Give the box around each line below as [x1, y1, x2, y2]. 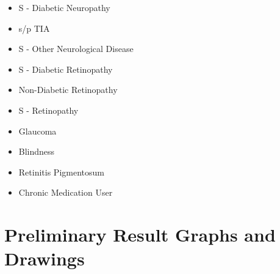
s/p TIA [18, 21, 50, 34]
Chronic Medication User [18, 186, 113, 199]
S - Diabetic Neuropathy [18, 1, 110, 13]
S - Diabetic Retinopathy [18, 62, 113, 75]
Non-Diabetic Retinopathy [18, 83, 118, 96]
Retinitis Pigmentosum [18, 165, 104, 178]
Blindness [18, 145, 55, 158]
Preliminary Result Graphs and [4, 222, 276, 247]
